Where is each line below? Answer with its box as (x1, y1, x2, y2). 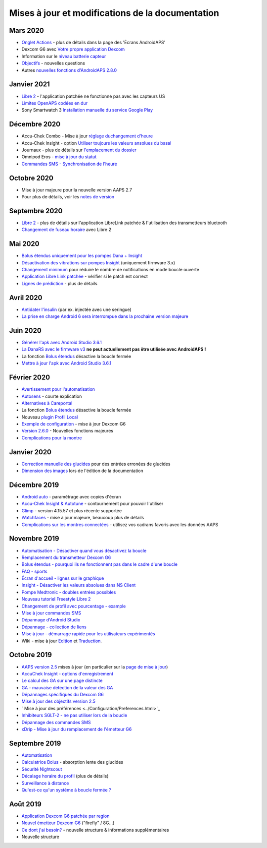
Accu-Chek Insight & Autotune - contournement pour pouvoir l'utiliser (21, 501, 164, 507)
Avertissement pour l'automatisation (21, 386, 95, 392)
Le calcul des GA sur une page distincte (21, 677, 103, 684)
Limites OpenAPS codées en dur (21, 100, 88, 106)
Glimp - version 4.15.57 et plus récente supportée (21, 507, 122, 513)
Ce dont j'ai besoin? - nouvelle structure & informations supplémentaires (21, 827, 169, 833)
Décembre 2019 (9, 481, 59, 489)
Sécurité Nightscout (21, 766, 62, 772)
